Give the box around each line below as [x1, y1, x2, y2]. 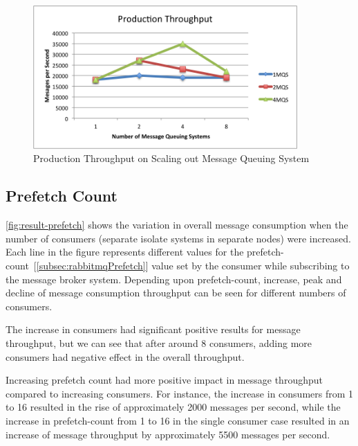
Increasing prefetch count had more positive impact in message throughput [6, 373, 323, 387]
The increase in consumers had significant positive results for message [6, 322, 301, 337]
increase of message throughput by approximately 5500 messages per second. [6, 427, 330, 441]
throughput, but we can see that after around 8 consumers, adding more [6, 335, 312, 350]
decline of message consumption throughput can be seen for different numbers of [6, 285, 346, 300]
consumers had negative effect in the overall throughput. [6, 349, 245, 364]
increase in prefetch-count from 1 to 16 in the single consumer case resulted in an [6, 413, 350, 427]
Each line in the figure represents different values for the [6, 244, 244, 259]
